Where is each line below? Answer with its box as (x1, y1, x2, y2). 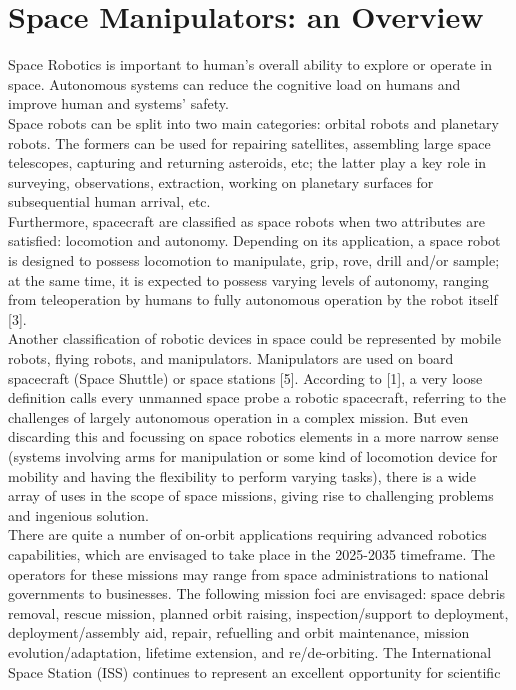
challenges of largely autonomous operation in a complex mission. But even (8, 406, 469, 427)
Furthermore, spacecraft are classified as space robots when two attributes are (8, 210, 486, 231)
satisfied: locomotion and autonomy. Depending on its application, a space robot (8, 230, 501, 251)
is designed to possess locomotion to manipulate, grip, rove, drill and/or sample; (8, 250, 500, 271)
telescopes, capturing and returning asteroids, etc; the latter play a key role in (8, 152, 487, 173)
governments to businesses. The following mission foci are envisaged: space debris (8, 583, 506, 604)
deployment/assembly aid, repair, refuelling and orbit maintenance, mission (8, 622, 470, 643)
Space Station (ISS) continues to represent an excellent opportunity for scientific (8, 661, 501, 682)
